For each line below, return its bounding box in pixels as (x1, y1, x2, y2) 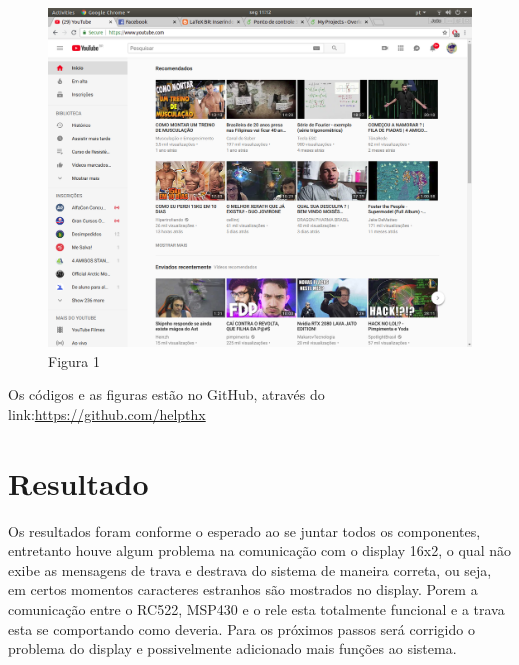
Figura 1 (48, 350, 100, 371)
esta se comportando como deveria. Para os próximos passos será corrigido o (8, 618, 475, 639)
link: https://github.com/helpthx (8, 403, 206, 424)
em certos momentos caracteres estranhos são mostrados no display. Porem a (8, 579, 478, 600)
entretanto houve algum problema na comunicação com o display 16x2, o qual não (8, 540, 511, 561)
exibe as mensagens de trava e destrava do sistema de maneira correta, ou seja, (8, 559, 492, 580)
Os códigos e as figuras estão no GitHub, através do (8, 384, 325, 405)
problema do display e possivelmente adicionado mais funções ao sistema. (8, 638, 457, 659)
